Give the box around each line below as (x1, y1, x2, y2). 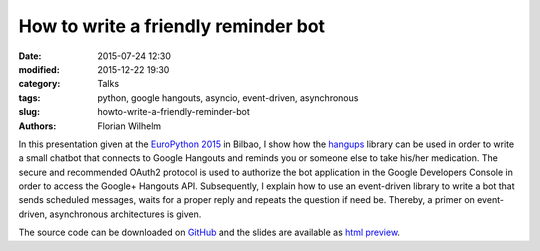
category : (18, 78, 61, 90)
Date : (18, 50, 42, 62)
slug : (18, 106, 40, 118)
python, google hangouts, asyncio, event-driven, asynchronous (97, 91, 359, 104)
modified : (18, 63, 60, 75)
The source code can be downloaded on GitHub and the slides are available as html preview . (18, 226, 400, 239)
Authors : (18, 120, 57, 132)
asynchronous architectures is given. (49, 208, 202, 220)
